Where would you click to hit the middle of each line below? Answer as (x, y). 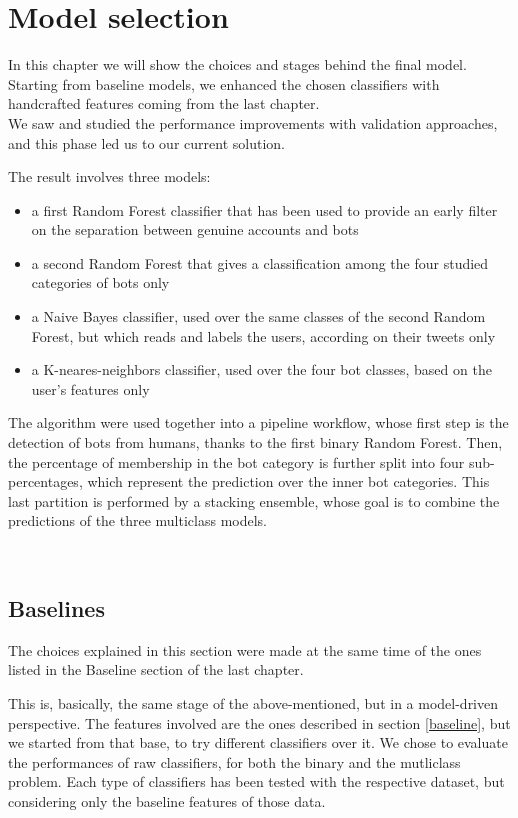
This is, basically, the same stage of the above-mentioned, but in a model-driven (253, 702)
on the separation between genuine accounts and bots (195, 229)
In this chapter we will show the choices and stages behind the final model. (237, 64)
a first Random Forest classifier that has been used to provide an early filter (264, 209)
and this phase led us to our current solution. (146, 142)
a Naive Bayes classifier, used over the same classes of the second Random (258, 316)
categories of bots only (100, 282)
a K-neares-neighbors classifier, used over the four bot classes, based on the (261, 369)
